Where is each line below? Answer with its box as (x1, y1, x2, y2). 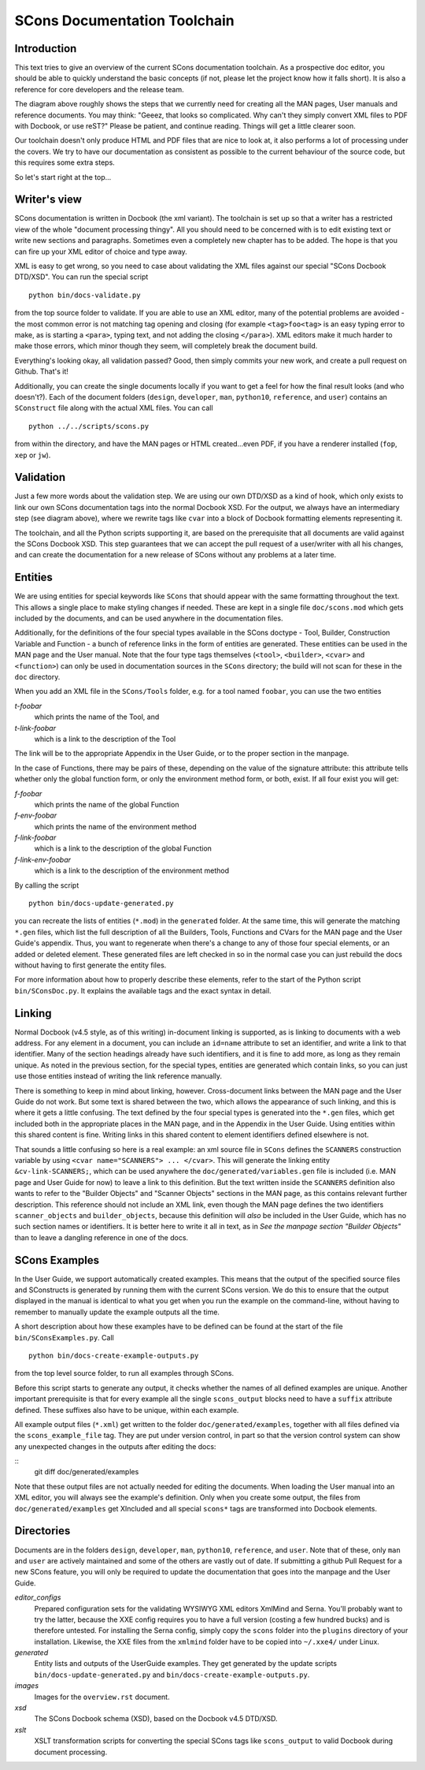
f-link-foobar (14, 833, 57, 843)
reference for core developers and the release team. (14, 84, 184, 94)
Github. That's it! (14, 367, 68, 376)
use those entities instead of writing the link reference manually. (14, 1071, 223, 1081)
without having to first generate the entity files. (14, 960, 167, 970)
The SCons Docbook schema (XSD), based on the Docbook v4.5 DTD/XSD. (34, 1714, 279, 1723)
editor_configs (14, 1593, 61, 1602)
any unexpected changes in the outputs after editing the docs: (14, 1441, 216, 1451)
